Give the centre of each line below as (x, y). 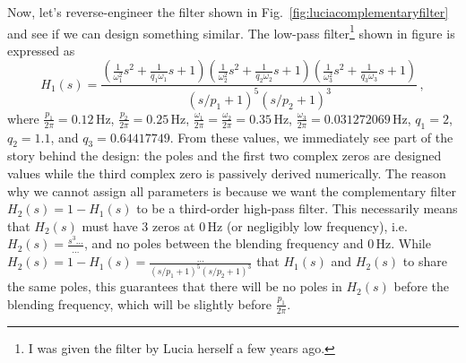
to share (425, 261)
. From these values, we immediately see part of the (311, 137)
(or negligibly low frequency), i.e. (317, 225)
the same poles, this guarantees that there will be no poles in (175, 286)
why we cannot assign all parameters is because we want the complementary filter (232, 190)
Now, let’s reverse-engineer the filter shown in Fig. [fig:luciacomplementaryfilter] (228, 12)
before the (421, 286)
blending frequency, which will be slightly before (139, 303)
